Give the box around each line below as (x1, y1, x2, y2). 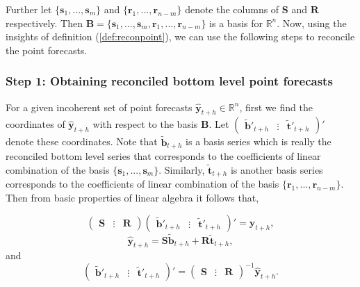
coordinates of (6, 117, 65, 131)
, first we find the (239, 99, 313, 114)
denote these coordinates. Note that (6, 134, 158, 149)
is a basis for (209, 15, 263, 30)
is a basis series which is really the (186, 134, 332, 149)
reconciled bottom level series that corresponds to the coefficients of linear (6, 149, 321, 163)
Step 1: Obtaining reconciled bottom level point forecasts (6, 72, 333, 90)
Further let (6, 2, 52, 16)
